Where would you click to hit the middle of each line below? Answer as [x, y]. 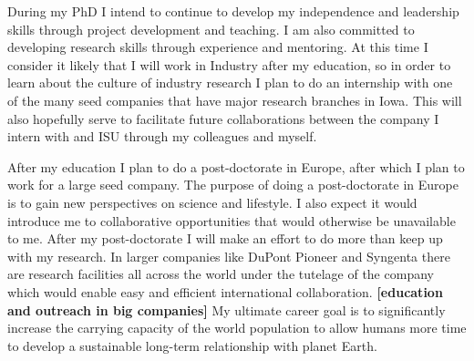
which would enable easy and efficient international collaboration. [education [225, 291]
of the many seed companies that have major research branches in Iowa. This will [235, 100]
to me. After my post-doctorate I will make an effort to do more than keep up [225, 238]
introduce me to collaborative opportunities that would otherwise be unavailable [232, 220]
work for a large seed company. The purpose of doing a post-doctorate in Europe [233, 185]
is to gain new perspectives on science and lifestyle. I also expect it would [212, 202]
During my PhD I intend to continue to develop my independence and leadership [233, 11]
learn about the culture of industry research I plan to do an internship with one [230, 83]
